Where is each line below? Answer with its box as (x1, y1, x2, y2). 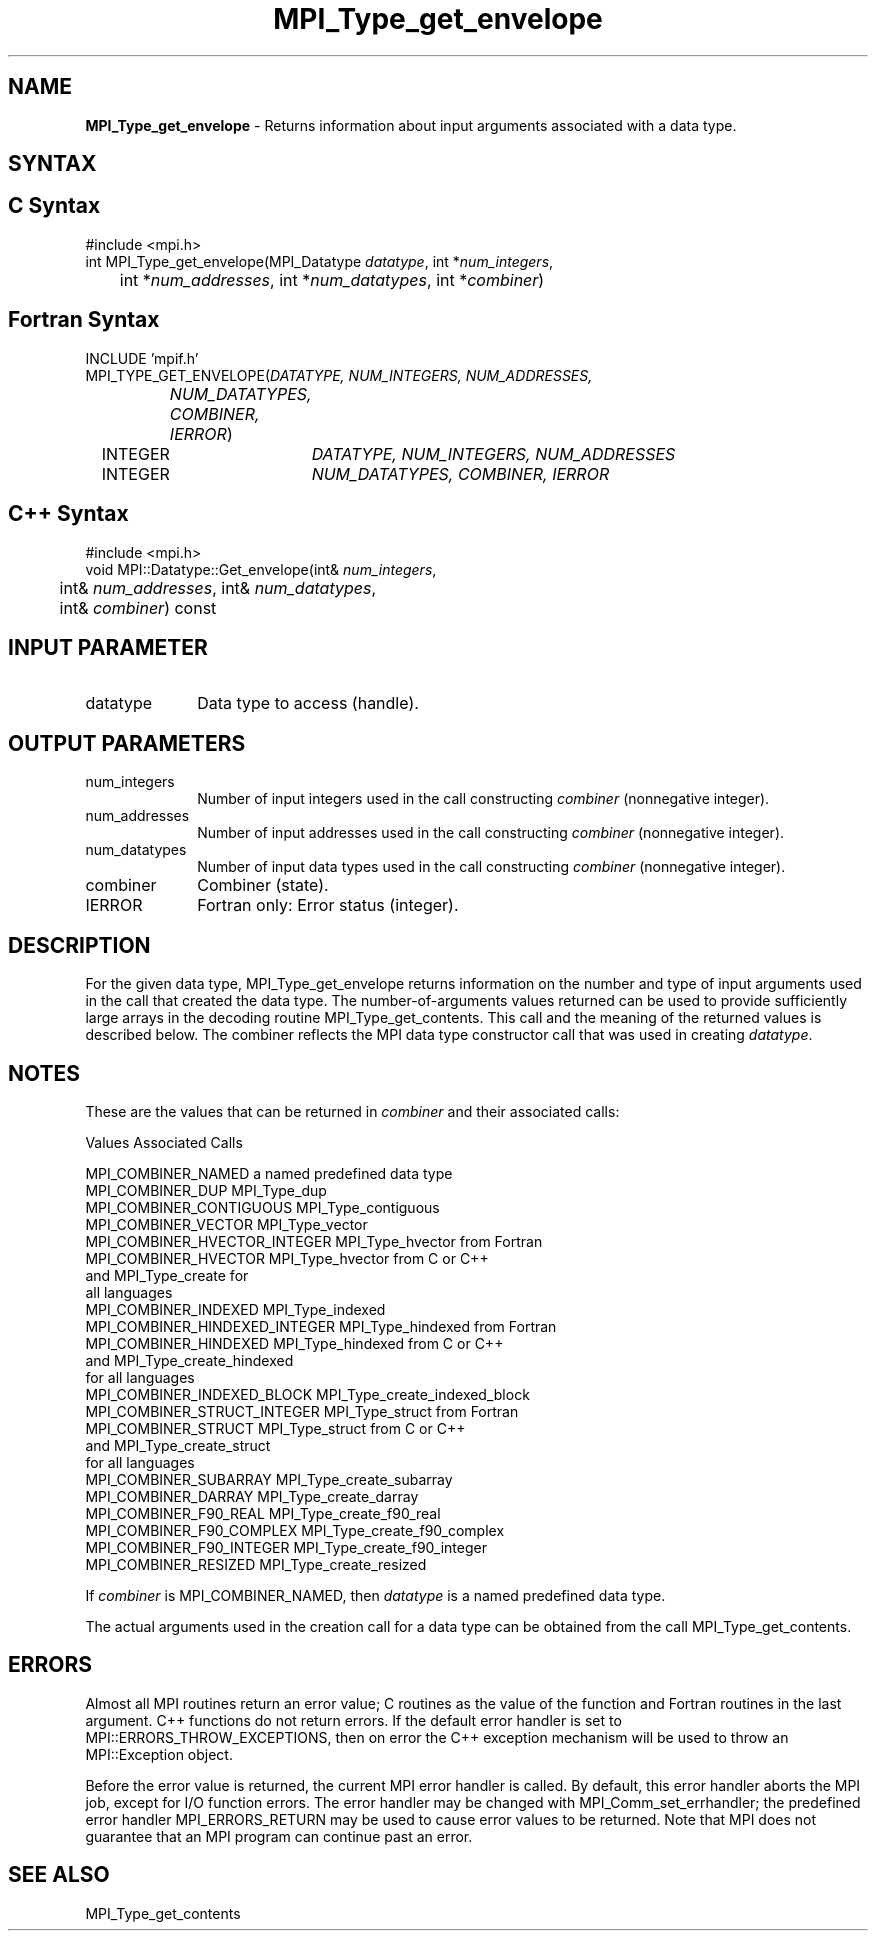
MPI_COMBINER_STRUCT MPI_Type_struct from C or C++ (85, 1419, 466, 1437)
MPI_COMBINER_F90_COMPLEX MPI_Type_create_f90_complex (85, 1521, 505, 1539)
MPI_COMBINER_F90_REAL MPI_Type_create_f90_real (85, 1504, 441, 1522)
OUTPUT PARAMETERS (8, 730, 246, 756)
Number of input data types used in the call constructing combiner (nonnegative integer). (197, 858, 786, 876)
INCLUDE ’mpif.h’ (85, 349, 199, 367)
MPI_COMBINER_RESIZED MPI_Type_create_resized (85, 1555, 427, 1573)
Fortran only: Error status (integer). (197, 895, 459, 916)
